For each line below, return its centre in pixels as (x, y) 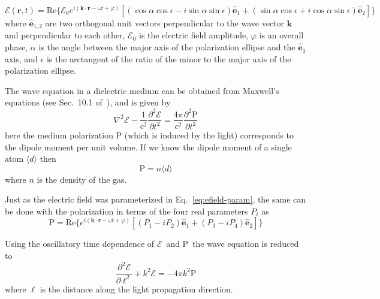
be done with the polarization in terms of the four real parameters (126, 211)
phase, (16, 47)
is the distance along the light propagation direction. (136, 289)
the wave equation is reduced (246, 244)
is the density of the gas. (82, 179)
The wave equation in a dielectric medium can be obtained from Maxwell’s (142, 90)
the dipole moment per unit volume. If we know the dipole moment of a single (148, 147)
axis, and (21, 58)
